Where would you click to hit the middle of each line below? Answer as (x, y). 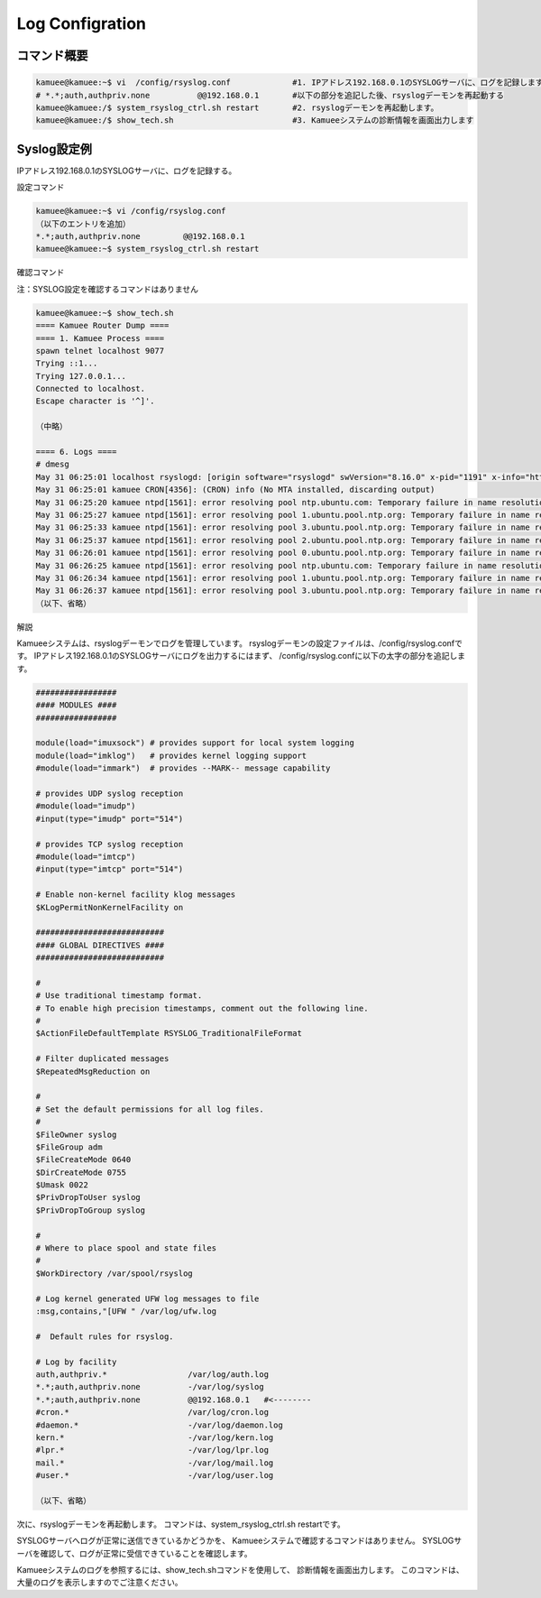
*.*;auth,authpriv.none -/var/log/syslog (150, 1387)
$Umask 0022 (62, 1185)
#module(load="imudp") (86, 806)
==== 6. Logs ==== (76, 452)
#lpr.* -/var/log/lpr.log (152, 1450)
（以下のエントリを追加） (83, 224)
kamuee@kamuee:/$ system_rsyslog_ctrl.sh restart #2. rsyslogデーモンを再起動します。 (237, 107)
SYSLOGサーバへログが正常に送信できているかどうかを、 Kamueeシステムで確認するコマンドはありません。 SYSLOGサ (239, 1541)
